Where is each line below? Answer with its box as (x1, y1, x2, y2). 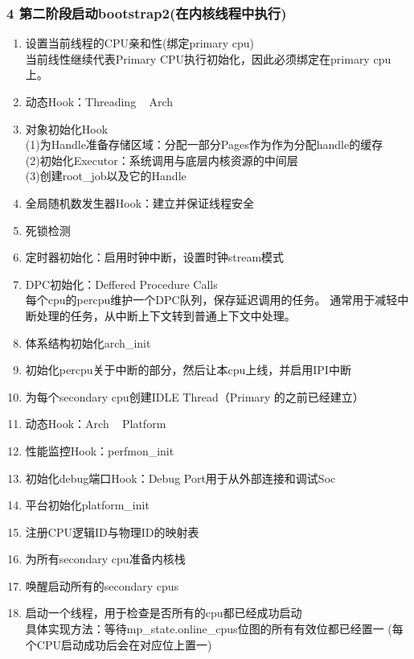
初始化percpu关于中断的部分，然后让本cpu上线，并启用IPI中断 (25, 361, 351, 378)
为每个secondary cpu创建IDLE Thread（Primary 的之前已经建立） (25, 388, 364, 405)
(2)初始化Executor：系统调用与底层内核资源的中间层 (25, 151, 298, 168)
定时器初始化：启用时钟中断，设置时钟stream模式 (25, 249, 285, 266)
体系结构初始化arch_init (25, 334, 151, 351)
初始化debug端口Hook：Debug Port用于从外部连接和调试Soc (25, 469, 336, 486)
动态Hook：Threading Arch (25, 93, 174, 109)
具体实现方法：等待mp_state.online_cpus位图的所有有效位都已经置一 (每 (25, 620, 404, 637)
